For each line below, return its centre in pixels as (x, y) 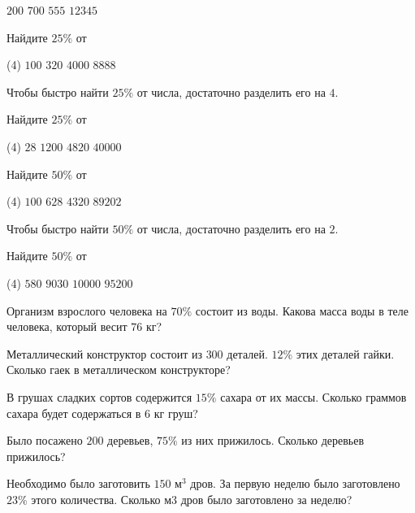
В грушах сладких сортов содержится (99, 396)
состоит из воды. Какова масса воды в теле (302, 310)
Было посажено (45, 440)
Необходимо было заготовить (78, 483)
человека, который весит (67, 326)
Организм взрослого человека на (87, 310)
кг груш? (176, 413)
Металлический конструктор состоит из (104, 353)
